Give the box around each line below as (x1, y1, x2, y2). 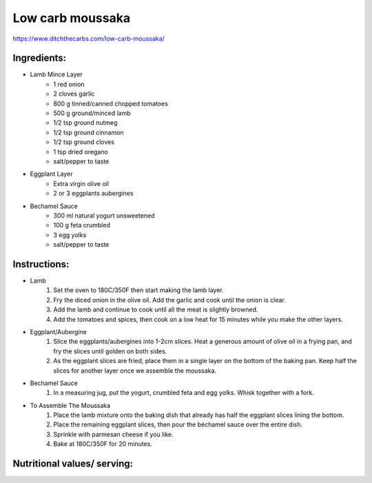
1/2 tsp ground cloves (53, 138, 115, 146)
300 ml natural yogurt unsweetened (53, 211, 155, 220)
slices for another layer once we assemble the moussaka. (53, 366, 217, 375)
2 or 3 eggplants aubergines (53, 189, 134, 198)
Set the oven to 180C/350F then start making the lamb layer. (53, 286, 224, 294)
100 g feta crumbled (53, 221, 110, 229)
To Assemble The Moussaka (30, 401, 111, 409)
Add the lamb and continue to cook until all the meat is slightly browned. (53, 305, 258, 314)
